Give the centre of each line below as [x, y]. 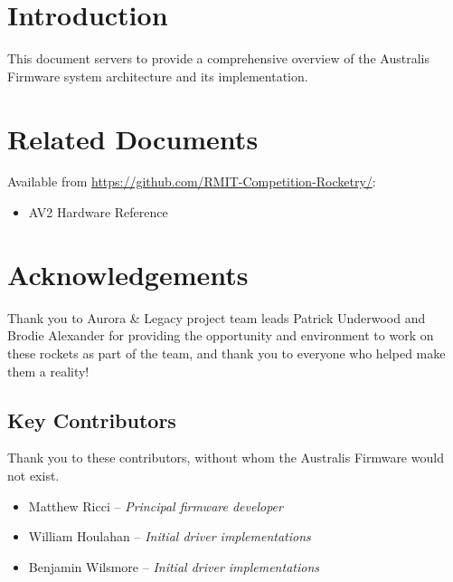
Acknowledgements [128, 274]
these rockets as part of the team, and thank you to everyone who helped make [226, 353]
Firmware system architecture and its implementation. [158, 76]
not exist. [33, 475]
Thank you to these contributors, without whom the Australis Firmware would [226, 458]
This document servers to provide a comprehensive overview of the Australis [218, 58]
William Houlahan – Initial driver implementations [170, 536]
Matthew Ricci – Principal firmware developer [156, 506]
